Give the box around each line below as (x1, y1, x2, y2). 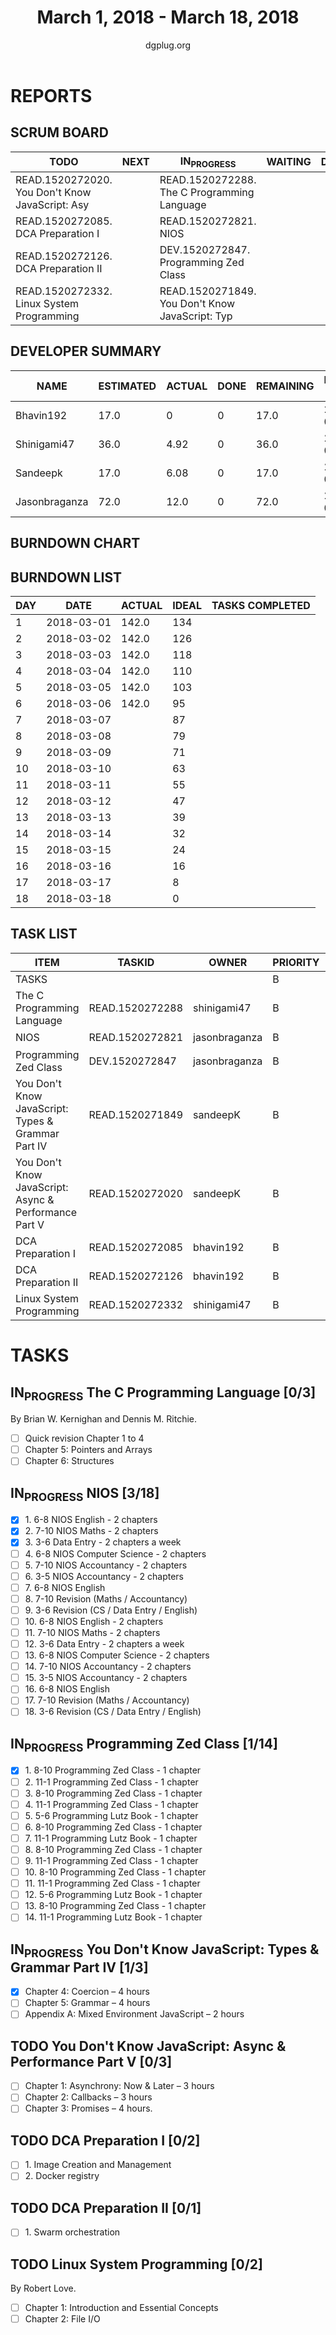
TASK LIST (10, 926, 78, 943)
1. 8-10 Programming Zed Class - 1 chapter (24, 1764, 202, 1776)
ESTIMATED (98, 379, 157, 393)
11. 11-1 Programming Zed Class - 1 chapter (24, 1877, 201, 1890)
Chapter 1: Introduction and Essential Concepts (24, 2302, 219, 2314)
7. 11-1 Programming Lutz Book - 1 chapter (24, 1832, 198, 1844)
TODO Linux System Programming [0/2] (10, 2256, 263, 2273)
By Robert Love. (10, 2282, 77, 2295)
